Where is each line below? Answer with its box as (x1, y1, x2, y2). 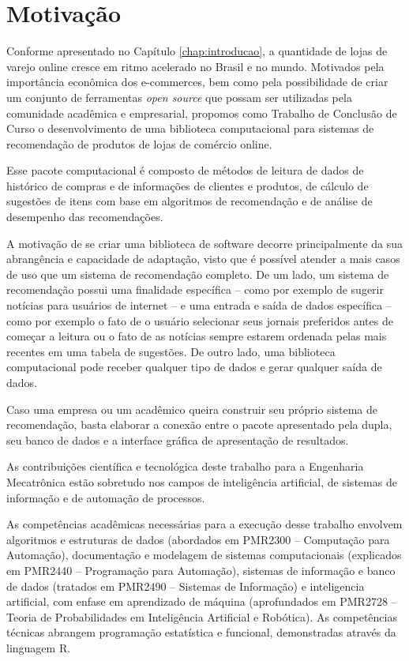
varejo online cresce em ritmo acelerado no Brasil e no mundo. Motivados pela (6, 58, 385, 74)
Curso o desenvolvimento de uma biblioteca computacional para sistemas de (6, 120, 374, 137)
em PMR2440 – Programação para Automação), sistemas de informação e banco (6, 561, 396, 578)
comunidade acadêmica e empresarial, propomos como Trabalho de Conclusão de (6, 104, 397, 121)
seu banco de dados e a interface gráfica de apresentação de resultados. (6, 431, 349, 448)
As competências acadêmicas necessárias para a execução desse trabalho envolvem (6, 516, 403, 532)
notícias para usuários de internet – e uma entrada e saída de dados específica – (6, 297, 392, 314)
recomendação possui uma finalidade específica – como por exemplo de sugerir (6, 281, 384, 298)
